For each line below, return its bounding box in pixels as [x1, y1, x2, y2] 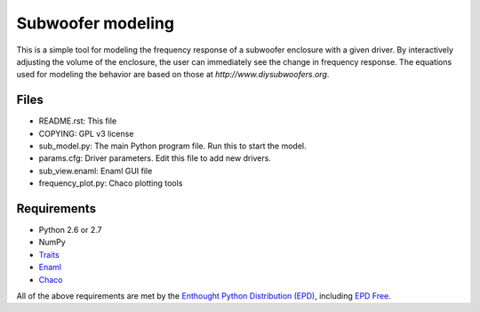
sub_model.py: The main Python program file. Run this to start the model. [38, 140, 307, 151]
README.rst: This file [38, 116, 117, 126]
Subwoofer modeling [16, 13, 175, 33]
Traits [38, 249, 60, 260]
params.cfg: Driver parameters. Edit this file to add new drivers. [38, 153, 271, 164]
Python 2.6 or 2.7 [38, 225, 102, 236]
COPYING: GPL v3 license [38, 128, 134, 139]
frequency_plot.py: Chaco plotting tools [38, 178, 183, 188]
